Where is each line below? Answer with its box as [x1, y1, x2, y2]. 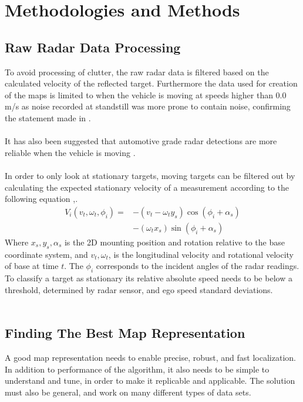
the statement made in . [5, 111, 91, 124]
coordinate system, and [5, 248, 88, 260]
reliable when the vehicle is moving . [5, 146, 136, 158]
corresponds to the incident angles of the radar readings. [96, 260, 299, 272]
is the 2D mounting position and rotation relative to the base [64, 235, 285, 248]
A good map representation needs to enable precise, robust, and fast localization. [5, 351, 296, 363]
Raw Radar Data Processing [5, 38, 181, 56]
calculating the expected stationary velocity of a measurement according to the [5, 181, 289, 193]
